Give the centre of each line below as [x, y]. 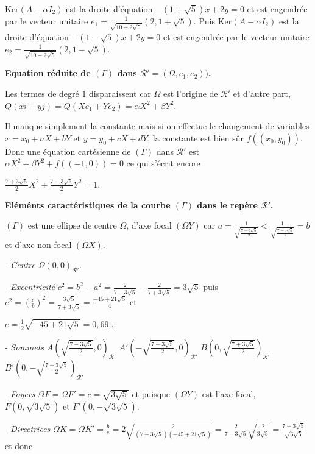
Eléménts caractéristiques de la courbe [88, 204]
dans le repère [227, 204]
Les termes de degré [42, 93]
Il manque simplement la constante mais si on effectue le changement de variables [157, 126]
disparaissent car [120, 93]
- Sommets [25, 346]
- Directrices [28, 428]
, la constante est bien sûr [196, 137]
